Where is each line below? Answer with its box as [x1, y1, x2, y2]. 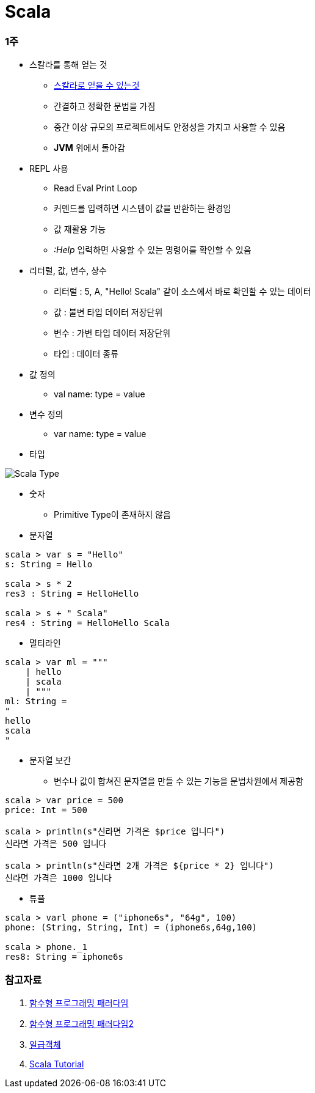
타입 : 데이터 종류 [54, 348, 119, 359]
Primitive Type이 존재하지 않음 [54, 509, 171, 520]
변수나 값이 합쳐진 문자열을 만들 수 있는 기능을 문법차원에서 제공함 [54, 776, 303, 787]
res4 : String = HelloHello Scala [5, 618, 170, 628]
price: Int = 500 [5, 805, 87, 815]
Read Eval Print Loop [54, 183, 137, 194]
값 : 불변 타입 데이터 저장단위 [54, 307, 163, 318]
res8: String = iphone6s [5, 952, 123, 962]
